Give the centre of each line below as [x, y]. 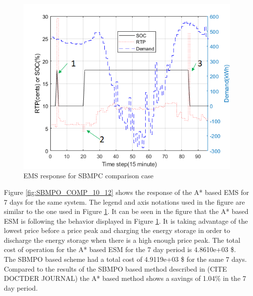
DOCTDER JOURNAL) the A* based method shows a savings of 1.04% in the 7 [125, 278]
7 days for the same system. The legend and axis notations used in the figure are [125, 201]
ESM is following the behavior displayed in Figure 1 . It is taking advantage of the [126, 221]
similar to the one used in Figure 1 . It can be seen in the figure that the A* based [126, 211]
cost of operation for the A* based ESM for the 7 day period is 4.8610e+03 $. [120, 249]
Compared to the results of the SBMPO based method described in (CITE [116, 268]
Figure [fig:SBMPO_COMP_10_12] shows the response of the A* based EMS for [126, 192]
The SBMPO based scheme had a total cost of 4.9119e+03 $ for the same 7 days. [126, 259]
